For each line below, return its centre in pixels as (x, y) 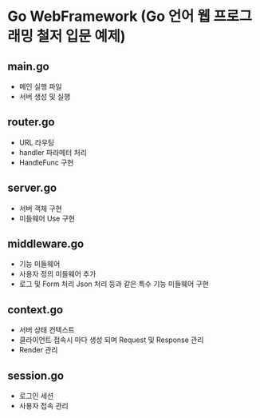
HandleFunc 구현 (46, 162)
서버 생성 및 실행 (45, 96)
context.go (35, 310)
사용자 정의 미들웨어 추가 (57, 274)
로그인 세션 (36, 396)
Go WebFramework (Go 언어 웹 (109, 16)
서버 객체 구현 (40, 208)
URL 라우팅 (37, 142)
